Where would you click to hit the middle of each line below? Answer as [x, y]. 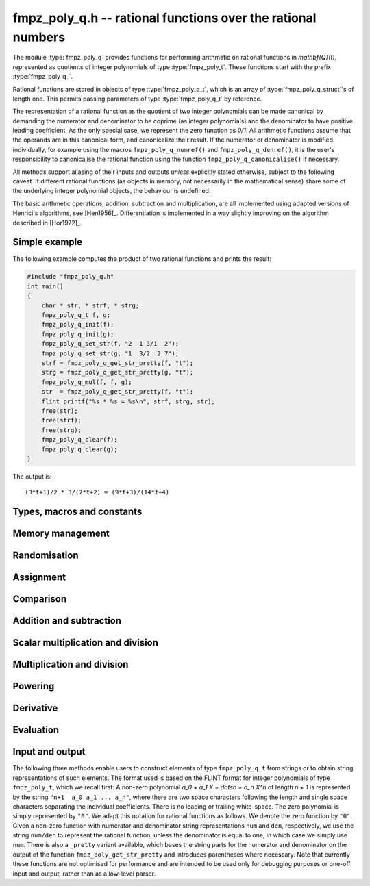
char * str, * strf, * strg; [90, 305]
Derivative [35, 708]
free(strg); [62, 430]
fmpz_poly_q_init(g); [78, 334]
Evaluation [36, 730]
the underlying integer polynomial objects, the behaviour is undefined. [112, 191]
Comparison [40, 599]
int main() [45, 286]
